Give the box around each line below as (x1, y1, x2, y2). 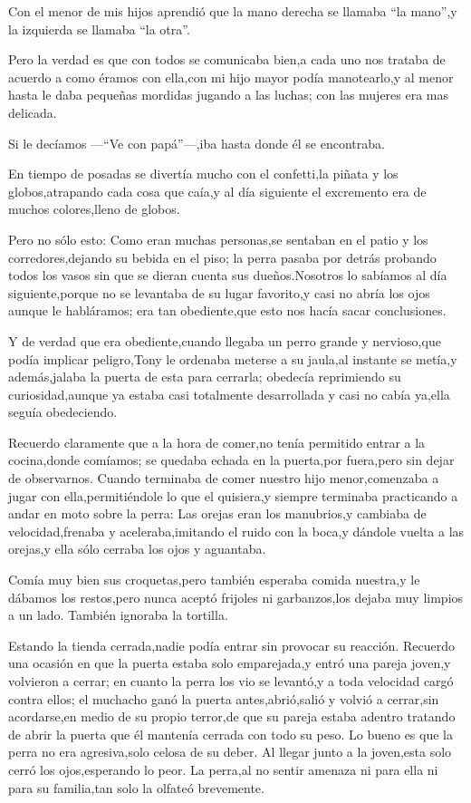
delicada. (8, 102, 57, 121)
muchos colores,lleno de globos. (8, 199, 180, 218)
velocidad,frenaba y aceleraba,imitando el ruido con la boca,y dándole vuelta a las (8, 521, 465, 540)
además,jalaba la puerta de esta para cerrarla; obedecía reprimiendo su (8, 367, 401, 386)
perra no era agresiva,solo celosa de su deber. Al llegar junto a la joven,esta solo (8, 742, 452, 761)
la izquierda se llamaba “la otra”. (8, 19, 190, 38)
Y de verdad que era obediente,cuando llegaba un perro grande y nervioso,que (8, 331, 441, 350)
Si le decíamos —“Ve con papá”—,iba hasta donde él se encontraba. (8, 133, 385, 152)
